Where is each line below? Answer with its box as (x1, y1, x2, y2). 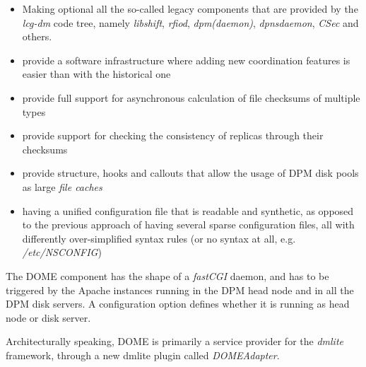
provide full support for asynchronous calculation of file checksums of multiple (22, 90, 360, 105)
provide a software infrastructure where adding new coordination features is (22, 52, 350, 67)
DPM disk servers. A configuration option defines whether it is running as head (6, 296, 350, 311)
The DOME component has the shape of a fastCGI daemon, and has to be (6, 268, 329, 283)
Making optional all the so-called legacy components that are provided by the (22, 1, 358, 16)
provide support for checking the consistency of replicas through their (22, 128, 324, 143)
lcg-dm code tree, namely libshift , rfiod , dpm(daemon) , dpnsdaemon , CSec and (22, 15, 359, 30)
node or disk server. (6, 310, 91, 325)
